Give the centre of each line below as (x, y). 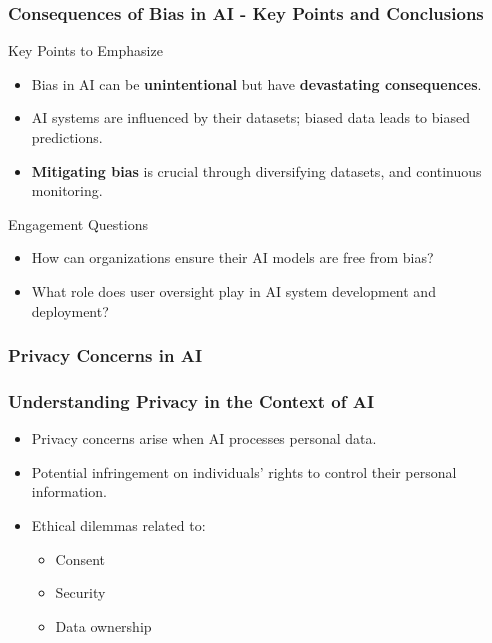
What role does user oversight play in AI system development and (233, 290)
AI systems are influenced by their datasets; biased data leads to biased (250, 117)
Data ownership (103, 625)
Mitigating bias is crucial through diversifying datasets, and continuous (256, 170)
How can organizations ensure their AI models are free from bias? (232, 257)
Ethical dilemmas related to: (118, 525)
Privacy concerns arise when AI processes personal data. (204, 438)
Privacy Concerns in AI (105, 355)
